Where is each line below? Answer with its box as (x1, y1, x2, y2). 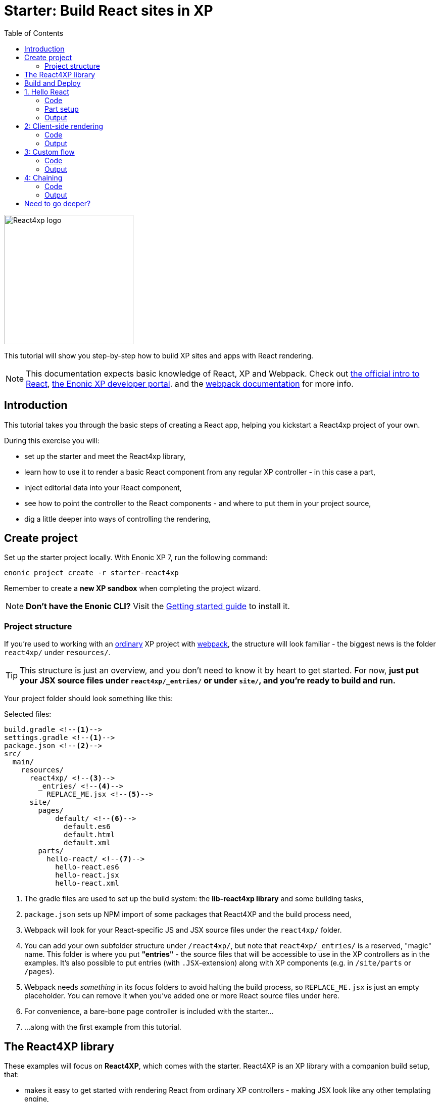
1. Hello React (24, 87, 69, 96)
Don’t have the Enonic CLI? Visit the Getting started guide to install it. (26, 601, 290, 612)
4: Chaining (24, 173, 63, 182)
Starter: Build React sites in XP (4, 2, 213, 19)
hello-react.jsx (55, 871, 119, 880)
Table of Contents (4, 28, 64, 37)
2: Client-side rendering (24, 121, 104, 130)
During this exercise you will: (4, 436, 100, 445)
